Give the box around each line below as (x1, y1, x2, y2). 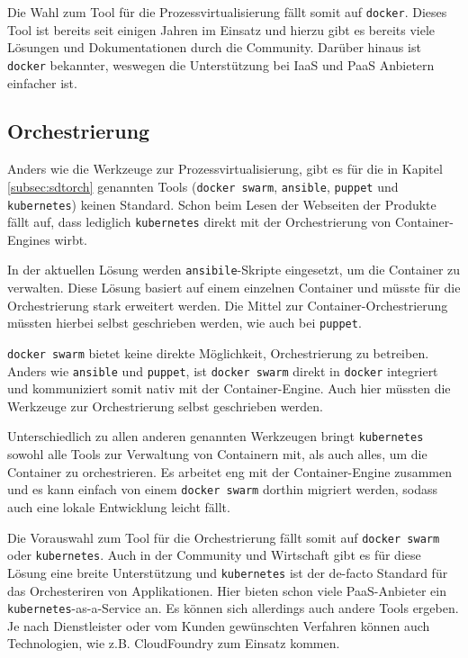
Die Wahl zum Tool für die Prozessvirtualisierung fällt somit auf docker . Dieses (7, 3, 447, 21)
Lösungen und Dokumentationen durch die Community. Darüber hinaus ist (7, 38, 421, 57)
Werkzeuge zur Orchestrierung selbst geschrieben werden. (7, 396, 323, 415)
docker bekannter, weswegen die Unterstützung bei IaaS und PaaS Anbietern (7, 55, 435, 74)
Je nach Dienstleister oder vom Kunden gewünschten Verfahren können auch (7, 616, 430, 635)
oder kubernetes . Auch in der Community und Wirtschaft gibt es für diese (7, 545, 421, 564)
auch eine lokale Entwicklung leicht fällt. (7, 497, 230, 516)
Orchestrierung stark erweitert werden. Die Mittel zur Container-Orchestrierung (7, 295, 448, 314)
